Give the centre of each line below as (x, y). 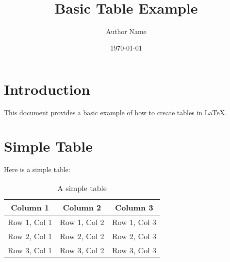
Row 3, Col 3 (134, 250)
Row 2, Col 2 (82, 236)
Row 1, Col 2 (82, 222)
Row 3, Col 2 (82, 250)
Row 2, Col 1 (30, 236)
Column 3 (134, 207)
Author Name (126, 31)
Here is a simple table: (37, 169)
